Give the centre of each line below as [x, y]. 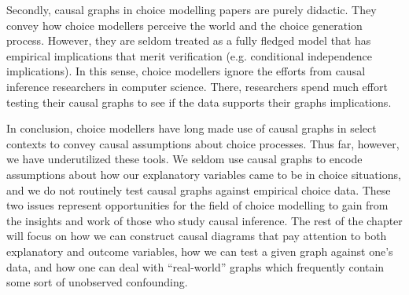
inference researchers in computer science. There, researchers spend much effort [197, 86]
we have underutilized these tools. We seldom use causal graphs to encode [184, 159]
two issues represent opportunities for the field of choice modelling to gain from [197, 205]
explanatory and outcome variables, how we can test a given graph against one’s [200, 251]
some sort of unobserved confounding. [97, 282]
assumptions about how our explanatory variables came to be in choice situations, [204, 174]
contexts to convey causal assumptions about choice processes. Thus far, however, [203, 143]
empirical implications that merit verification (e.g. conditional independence [189, 55]
